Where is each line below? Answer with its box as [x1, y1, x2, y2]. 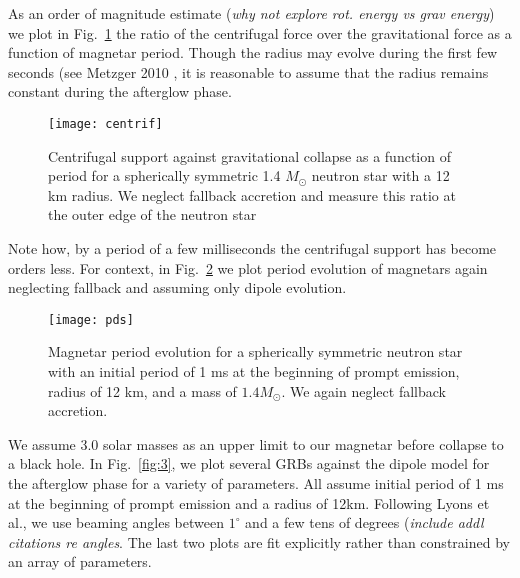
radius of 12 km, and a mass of [48, 380, 237, 401]
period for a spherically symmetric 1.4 [48, 165, 281, 186]
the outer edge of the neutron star [48, 204, 257, 225]
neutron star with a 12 [311, 165, 450, 186]
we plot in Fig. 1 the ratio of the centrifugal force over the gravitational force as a [8, 22, 512, 43]
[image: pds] [48, 312, 134, 327]
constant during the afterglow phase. [8, 81, 232, 102]
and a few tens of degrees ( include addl [245, 512, 484, 533]
